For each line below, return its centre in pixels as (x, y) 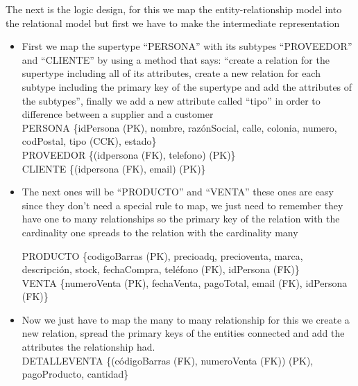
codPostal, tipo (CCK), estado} (89, 141)
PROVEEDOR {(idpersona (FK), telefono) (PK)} (129, 154)
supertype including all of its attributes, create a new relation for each (171, 73)
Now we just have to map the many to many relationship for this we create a (186, 319)
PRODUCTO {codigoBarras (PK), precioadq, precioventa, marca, (162, 255)
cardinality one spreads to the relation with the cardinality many (160, 232)
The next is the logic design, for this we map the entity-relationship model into (174, 9)
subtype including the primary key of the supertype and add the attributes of (187, 86)
